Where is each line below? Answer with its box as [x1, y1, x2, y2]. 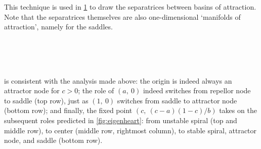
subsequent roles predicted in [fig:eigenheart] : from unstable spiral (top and [4, 115, 237, 125]
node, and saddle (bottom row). [4, 135, 103, 145]
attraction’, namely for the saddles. [4, 21, 113, 32]
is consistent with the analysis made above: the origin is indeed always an [4, 75, 232, 86]
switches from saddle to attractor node [117, 95, 237, 105]
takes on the [219, 105, 257, 116]
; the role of [78, 85, 114, 96]
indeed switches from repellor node [143, 85, 251, 96]
